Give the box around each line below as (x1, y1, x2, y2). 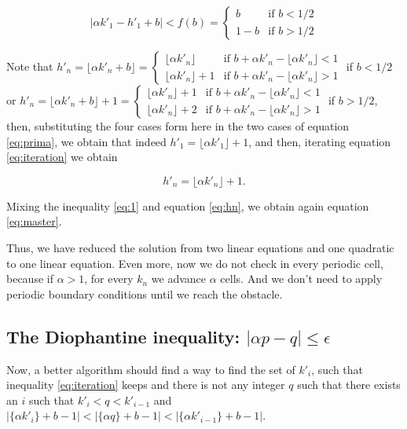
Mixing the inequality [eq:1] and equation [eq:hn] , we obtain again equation (6, 197, 369, 214)
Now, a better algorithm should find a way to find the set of (6, 361, 295, 377)
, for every (84, 270, 134, 287)
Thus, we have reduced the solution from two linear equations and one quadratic (6, 239, 394, 255)
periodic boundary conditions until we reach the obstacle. (6, 285, 283, 302)
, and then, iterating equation (248, 133, 391, 149)
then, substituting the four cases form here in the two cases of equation (6, 118, 350, 134)
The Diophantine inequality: (6, 324, 240, 348)
